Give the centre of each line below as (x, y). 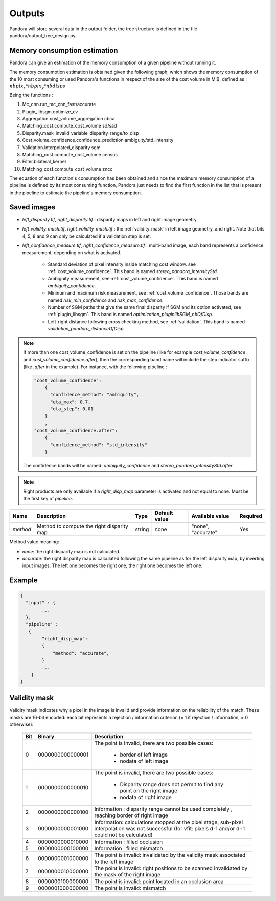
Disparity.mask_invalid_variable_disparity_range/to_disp (80, 133)
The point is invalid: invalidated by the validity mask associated (170, 855)
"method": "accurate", (81, 653)
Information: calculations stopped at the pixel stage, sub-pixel (169, 822)
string (142, 529)
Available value (210, 516)
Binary (46, 736)
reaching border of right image (131, 815)
